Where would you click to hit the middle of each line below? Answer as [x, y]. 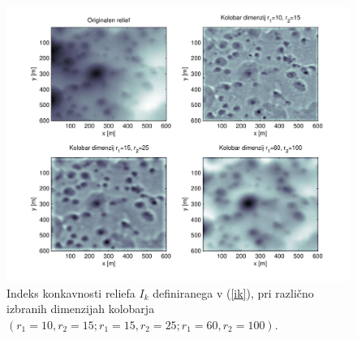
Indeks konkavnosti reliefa [71, 292]
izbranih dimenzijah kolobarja [81, 309]
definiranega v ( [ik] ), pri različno [233, 292]
